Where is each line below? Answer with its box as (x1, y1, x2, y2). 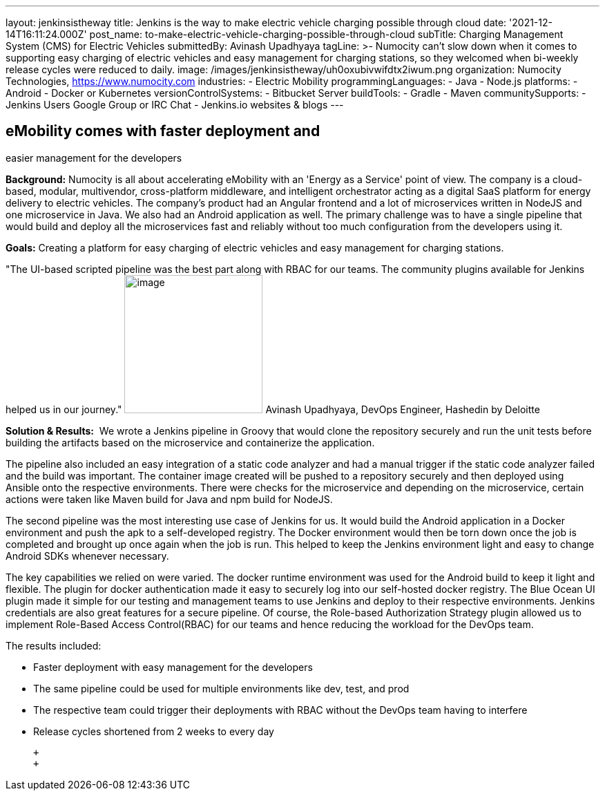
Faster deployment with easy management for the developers (33, 661, 313, 673)
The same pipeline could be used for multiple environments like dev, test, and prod (33, 682, 410, 694)
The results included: (6, 639, 102, 652)
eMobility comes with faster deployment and (6, 122, 320, 140)
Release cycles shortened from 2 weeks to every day (33, 725, 274, 737)
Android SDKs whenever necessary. (6, 549, 169, 562)
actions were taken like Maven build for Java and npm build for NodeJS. (6, 493, 333, 505)
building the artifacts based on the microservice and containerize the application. (6, 436, 375, 448)
